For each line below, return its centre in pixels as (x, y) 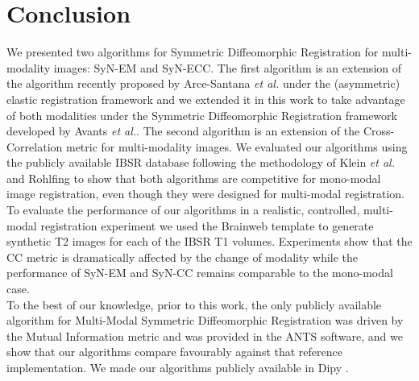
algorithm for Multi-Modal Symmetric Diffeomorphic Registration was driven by (205, 320)
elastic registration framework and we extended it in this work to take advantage (206, 99)
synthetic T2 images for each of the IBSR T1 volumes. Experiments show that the (209, 241)
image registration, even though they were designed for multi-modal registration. (205, 194)
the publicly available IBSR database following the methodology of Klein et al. (201, 162)
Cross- (379, 131)
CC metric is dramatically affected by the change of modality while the (183, 257)
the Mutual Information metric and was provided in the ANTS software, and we (205, 335)
